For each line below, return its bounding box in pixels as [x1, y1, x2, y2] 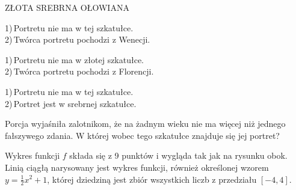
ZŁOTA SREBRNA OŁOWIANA [5, 1, 129, 13]
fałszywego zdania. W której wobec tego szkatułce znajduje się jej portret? [5, 129, 280, 141]
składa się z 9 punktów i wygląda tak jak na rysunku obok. [69, 149, 288, 162]
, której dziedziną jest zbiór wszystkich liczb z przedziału [47, 173, 257, 185]
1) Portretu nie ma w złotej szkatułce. [5, 53, 144, 66]
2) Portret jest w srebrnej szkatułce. [5, 97, 137, 109]
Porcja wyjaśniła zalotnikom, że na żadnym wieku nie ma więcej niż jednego [5, 117, 286, 130]
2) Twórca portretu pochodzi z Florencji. [5, 65, 154, 78]
